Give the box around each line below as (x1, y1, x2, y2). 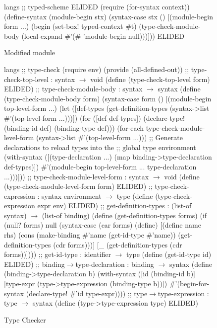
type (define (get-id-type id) (126, 249, 212, 259)
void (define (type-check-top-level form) (90, 74, 210, 84)
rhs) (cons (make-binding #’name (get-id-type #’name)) (4, 230, 176, 240)
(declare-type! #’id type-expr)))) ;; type (26, 288, 148, 298)
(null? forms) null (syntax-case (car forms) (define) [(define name (4, 220, 201, 230)
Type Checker (4, 314, 46, 325)
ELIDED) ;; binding (4, 258, 65, 269)
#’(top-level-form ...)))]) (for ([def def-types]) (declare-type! (4, 112, 185, 123)
